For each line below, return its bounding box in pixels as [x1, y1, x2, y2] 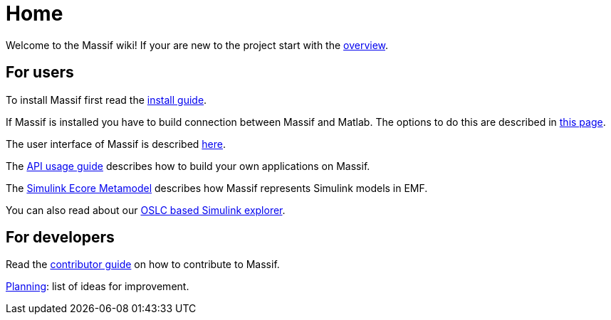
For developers [6, 228, 115, 247]
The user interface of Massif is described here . [6, 137, 226, 150]
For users [6, 63, 74, 82]
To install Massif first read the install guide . [6, 93, 207, 106]
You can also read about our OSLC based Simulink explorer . [6, 203, 286, 216]
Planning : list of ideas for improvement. [6, 280, 189, 293]
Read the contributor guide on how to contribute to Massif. [6, 258, 280, 271]
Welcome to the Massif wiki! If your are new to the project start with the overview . [6, 38, 389, 51]
